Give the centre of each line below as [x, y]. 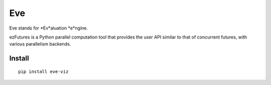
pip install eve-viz [43, 71]
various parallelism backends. [40, 44]
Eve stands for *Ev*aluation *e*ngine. [48, 28]
